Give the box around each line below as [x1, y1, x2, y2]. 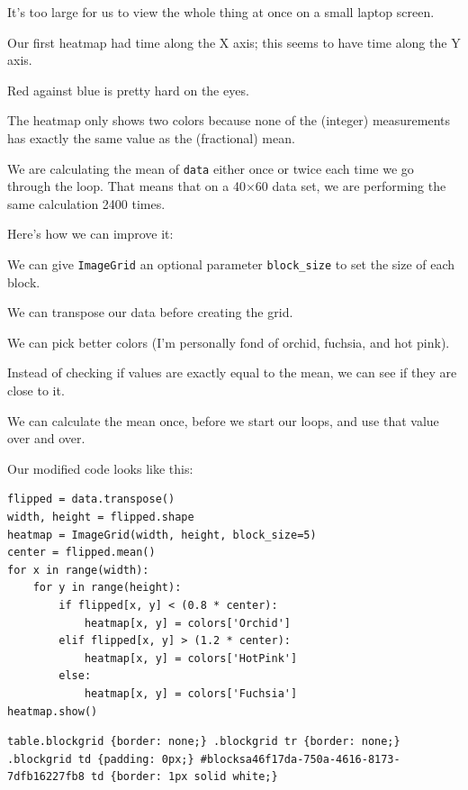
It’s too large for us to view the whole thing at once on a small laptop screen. [7, 3, 435, 21]
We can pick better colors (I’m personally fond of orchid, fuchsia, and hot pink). [7, 332, 450, 351]
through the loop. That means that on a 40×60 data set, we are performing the [7, 177, 446, 195]
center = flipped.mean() [7, 546, 156, 559]
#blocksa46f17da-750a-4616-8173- [200, 752, 400, 766]
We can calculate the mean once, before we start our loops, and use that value [7, 411, 439, 430]
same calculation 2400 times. [7, 194, 166, 213]
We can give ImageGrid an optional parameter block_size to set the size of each [7, 255, 455, 273]
